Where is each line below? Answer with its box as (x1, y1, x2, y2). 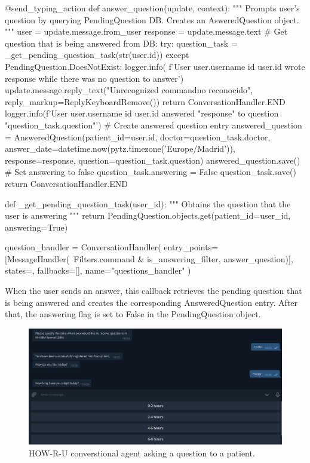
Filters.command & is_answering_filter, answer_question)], (73, 252, 293, 265)
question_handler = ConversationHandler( (5, 241, 161, 253)
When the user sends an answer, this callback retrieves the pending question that (5, 284, 302, 297)
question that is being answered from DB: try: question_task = (5, 36, 238, 49)
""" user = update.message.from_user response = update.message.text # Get (5, 25, 288, 38)
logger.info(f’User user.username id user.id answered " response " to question (5, 107, 279, 119)
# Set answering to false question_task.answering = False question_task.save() (5, 165, 296, 178)
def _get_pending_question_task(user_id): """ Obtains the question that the (5, 197, 291, 210)
